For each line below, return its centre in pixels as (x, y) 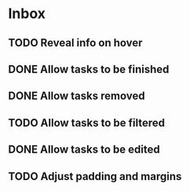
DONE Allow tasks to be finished (89, 69)
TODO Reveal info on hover (75, 43)
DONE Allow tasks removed (77, 96)
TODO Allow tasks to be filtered (87, 123)
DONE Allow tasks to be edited (84, 150)
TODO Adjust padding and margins (95, 176)
